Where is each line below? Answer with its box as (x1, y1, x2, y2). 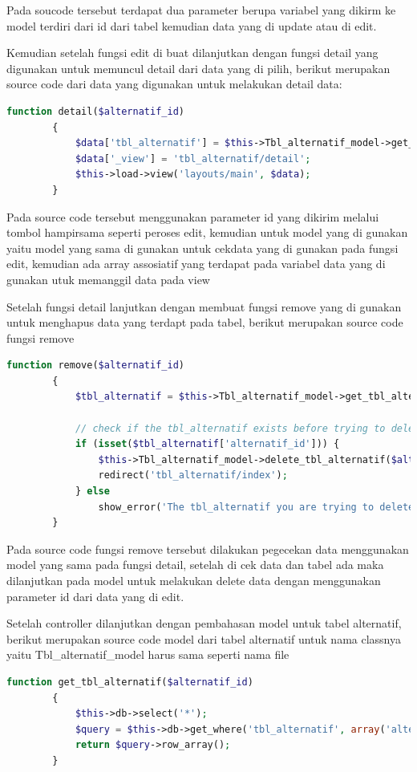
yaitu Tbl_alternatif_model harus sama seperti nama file (6, 646, 289, 663)
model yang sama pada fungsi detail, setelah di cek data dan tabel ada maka (6, 556, 384, 573)
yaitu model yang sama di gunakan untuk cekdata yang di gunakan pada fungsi (6, 239, 399, 256)
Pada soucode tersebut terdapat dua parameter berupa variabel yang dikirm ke (6, 2, 396, 18)
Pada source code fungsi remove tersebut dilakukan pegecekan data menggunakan (6, 540, 409, 557)
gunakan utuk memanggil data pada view (6, 270, 210, 287)
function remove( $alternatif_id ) (6, 360, 184, 372)
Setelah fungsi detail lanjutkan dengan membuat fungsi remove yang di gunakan (6, 298, 402, 315)
